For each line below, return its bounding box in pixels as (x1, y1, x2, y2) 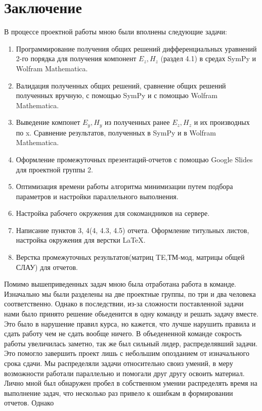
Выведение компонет (16, 117, 80, 127)
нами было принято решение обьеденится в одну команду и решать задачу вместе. (4, 308, 258, 319)
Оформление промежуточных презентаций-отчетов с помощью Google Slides (16, 154, 253, 164)
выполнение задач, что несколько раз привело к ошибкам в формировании (4, 387, 233, 398)
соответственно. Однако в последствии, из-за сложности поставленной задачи (4, 298, 244, 309)
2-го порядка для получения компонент (16, 53, 137, 64)
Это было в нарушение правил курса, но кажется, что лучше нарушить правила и (4, 318, 256, 329)
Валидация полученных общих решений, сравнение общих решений (16, 80, 226, 90)
